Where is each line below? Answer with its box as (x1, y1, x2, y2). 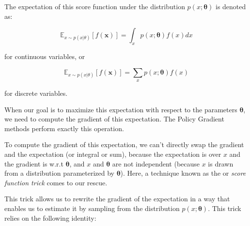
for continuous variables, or (4, 51, 85, 61)
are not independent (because (112, 158, 200, 168)
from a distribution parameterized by (4, 168, 114, 178)
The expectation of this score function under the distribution (4, 1, 185, 11)
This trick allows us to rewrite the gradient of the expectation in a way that (4, 194, 230, 204)
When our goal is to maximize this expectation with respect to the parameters (4, 104, 237, 114)
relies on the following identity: (4, 212, 96, 223)
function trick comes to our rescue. (4, 177, 108, 187)
